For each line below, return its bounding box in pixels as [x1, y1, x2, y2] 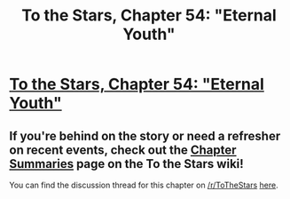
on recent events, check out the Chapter [9, 142, 237, 157]
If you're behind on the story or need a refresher [9, 128, 281, 143]
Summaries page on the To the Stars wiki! [9, 156, 244, 171]
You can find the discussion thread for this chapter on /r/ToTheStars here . [9, 179, 278, 190]
